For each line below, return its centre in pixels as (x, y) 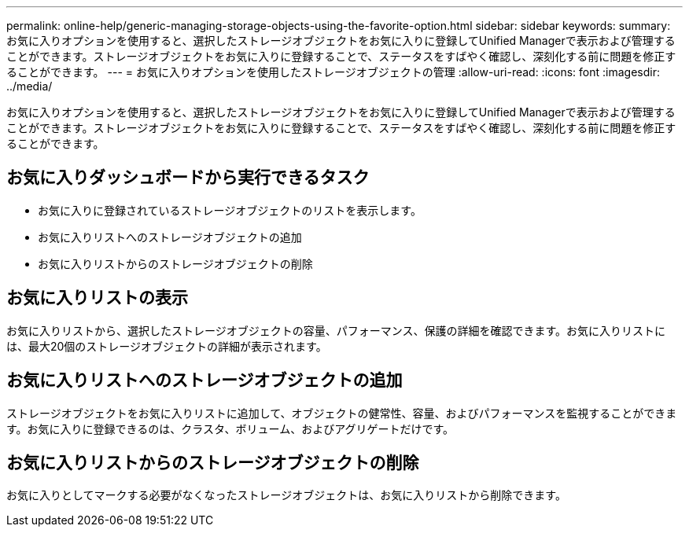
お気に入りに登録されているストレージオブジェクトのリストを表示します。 (230, 210)
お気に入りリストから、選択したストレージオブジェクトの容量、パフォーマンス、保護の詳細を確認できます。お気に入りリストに (336, 330)
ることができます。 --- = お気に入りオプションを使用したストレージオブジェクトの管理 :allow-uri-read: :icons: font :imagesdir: (333, 72)
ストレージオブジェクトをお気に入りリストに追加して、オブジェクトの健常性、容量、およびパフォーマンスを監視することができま (342, 413)
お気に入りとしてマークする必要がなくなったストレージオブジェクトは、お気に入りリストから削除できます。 (286, 495)
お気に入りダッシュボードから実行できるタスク (188, 178)
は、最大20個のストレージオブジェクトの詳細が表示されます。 (167, 346)
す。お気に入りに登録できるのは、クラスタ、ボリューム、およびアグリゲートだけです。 (230, 428)
